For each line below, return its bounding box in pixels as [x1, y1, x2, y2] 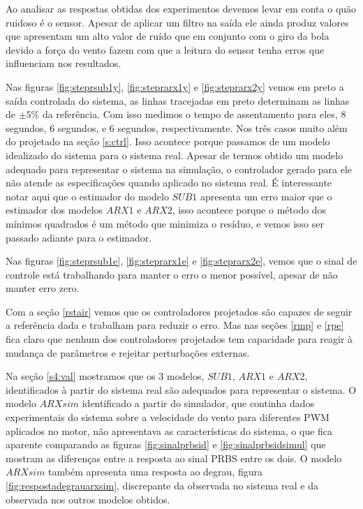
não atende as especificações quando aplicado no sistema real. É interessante [6, 175, 332, 190]
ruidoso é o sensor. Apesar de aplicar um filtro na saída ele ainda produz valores [6, 15, 349, 29]
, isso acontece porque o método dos [172, 202, 327, 217]
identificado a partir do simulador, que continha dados [82, 396, 315, 411]
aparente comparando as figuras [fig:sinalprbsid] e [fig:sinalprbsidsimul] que [6, 437, 326, 452]
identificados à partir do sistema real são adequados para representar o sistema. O [6, 382, 357, 397]
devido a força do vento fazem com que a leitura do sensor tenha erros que [6, 42, 325, 57]
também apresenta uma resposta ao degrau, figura [48, 464, 262, 479]
